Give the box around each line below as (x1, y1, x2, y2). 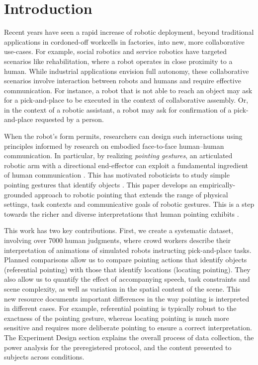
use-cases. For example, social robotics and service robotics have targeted (4, 46, 227, 57)
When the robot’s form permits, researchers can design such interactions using (4, 131, 243, 141)
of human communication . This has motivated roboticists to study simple (4, 170, 230, 180)
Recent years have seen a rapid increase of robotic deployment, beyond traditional (4, 27, 254, 37)
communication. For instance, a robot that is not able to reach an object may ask (4, 85, 253, 95)
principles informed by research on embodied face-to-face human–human (4, 140, 224, 151)
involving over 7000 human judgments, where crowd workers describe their (4, 235, 231, 245)
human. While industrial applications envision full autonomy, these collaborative (4, 65, 249, 76)
